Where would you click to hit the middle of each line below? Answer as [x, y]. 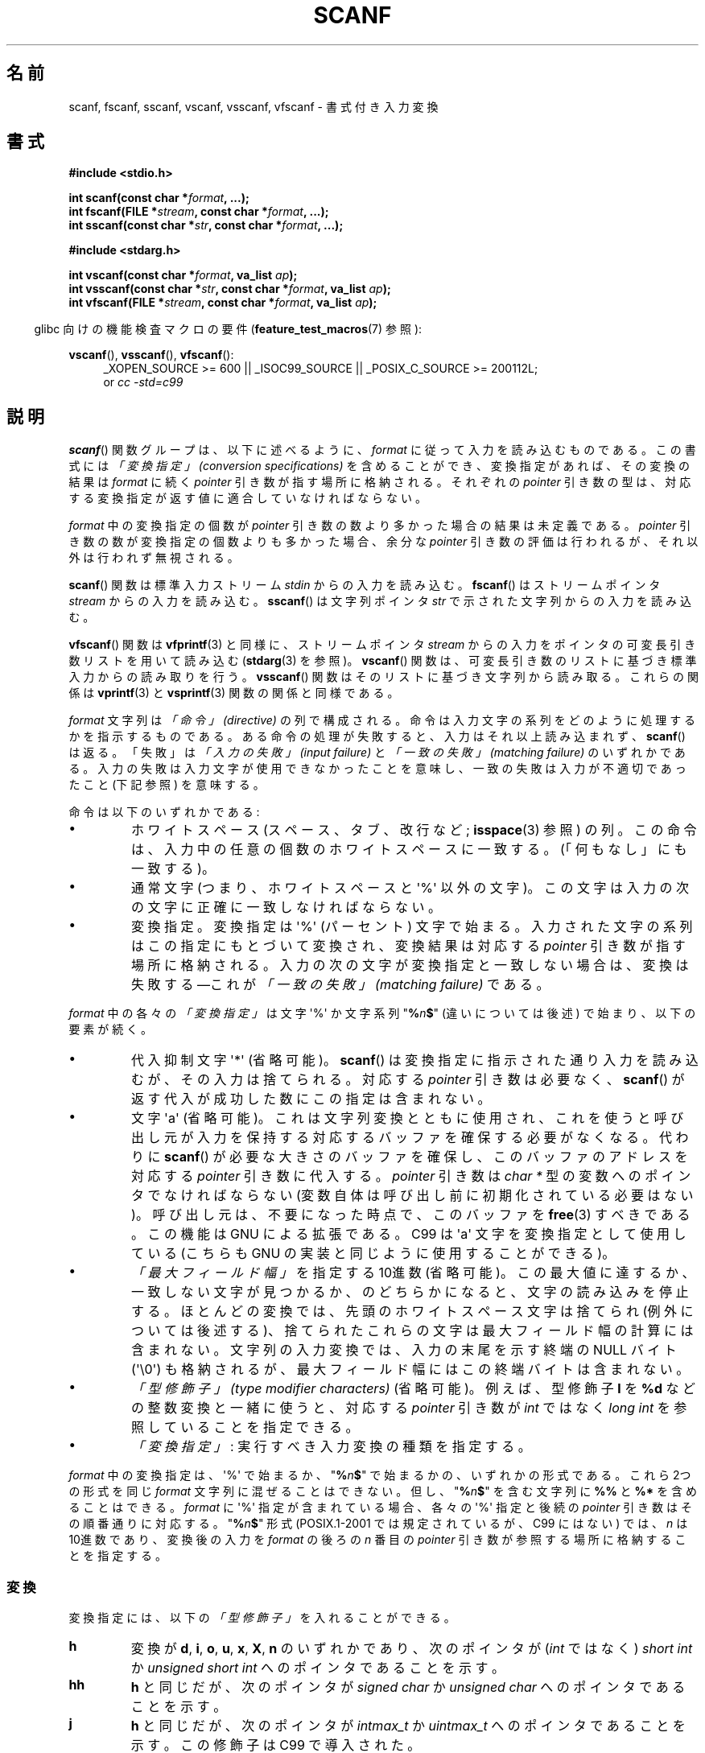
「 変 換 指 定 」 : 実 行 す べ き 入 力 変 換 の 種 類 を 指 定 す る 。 [331, 1447]
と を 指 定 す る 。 [118, 1556]
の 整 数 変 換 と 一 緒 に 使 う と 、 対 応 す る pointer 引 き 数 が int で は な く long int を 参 [409, 1408]
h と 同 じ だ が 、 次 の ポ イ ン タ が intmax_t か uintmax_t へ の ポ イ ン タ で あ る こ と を [408, 1726]
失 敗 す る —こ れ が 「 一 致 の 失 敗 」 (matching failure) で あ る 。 [340, 985]
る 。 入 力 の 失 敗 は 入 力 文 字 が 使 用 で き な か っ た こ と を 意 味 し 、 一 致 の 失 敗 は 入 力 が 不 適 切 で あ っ [377, 769]
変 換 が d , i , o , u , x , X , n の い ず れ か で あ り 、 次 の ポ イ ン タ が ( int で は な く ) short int [412, 1649]
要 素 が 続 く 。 [111, 1029]
